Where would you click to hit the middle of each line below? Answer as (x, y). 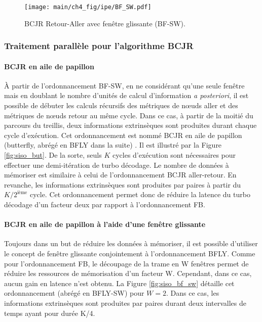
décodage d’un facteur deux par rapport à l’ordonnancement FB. (105, 204)
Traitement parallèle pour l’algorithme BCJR (99, 46)
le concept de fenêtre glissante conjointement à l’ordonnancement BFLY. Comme (130, 253)
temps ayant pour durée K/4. (50, 313)
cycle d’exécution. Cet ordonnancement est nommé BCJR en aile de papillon (123, 135)
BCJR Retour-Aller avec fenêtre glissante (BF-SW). (105, 23)
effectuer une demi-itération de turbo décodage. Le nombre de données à (117, 165)
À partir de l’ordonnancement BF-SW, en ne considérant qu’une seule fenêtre (124, 85)
